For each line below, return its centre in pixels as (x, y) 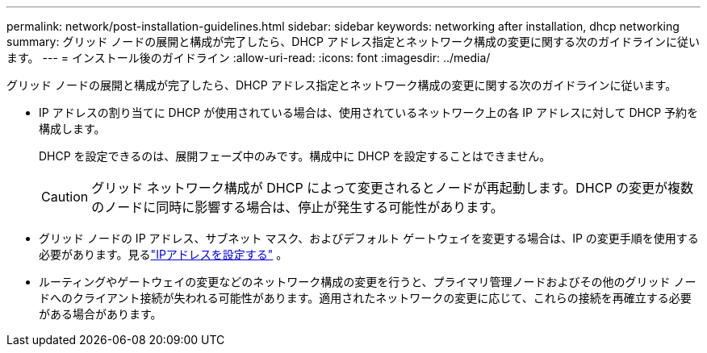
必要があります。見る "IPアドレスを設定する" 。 (163, 254)
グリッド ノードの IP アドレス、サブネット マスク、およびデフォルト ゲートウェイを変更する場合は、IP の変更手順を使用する (369, 238)
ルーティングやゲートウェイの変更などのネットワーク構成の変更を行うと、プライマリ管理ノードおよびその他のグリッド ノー (368, 282)
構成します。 (72, 129)
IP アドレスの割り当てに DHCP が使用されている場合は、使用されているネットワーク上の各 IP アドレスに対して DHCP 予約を (369, 112)
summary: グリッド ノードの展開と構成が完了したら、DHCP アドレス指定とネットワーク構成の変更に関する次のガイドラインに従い (353, 42)
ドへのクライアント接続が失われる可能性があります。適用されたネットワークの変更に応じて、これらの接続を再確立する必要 (365, 298)
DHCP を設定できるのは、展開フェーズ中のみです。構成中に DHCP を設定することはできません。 (295, 156)
